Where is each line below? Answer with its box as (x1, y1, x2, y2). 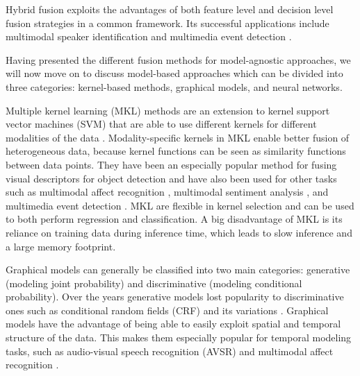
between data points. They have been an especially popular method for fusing (6, 157, 337, 171)
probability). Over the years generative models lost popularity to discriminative (6, 289, 344, 304)
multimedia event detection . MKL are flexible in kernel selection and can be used (6, 198, 354, 212)
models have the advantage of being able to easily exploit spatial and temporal (6, 316, 341, 331)
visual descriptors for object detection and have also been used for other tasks (6, 171, 337, 185)
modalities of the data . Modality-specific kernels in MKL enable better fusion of (6, 130, 350, 144)
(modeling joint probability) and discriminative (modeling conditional (6, 275, 302, 290)
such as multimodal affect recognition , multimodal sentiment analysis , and (6, 185, 329, 199)
